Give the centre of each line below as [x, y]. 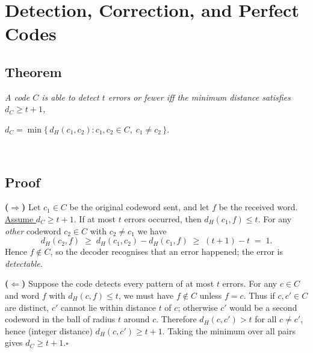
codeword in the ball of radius [60, 319]
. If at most [95, 218]
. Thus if [259, 295]
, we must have [146, 295]
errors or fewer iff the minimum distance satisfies [199, 97]
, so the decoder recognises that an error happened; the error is [166, 251]
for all [266, 319]
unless [211, 295]
